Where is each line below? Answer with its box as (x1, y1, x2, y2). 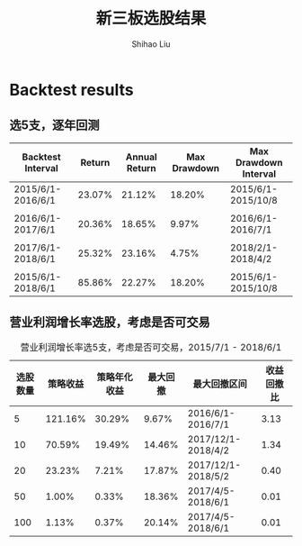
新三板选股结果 (95, 8, 207, 29)
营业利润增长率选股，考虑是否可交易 (9, 314, 210, 330)
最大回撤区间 (192, 378, 247, 390)
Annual (125, 150, 157, 163)
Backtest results (9, 79, 134, 100)
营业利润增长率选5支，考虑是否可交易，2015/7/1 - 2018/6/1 (20, 341, 282, 353)
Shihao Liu (131, 38, 171, 50)
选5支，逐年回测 (9, 118, 101, 133)
